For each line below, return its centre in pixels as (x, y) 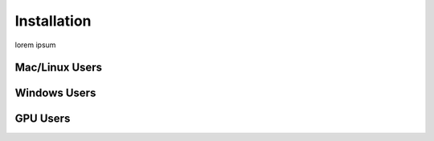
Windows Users (55, 93)
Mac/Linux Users (59, 68)
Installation (53, 21)
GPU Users (43, 119)
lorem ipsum (35, 45)
